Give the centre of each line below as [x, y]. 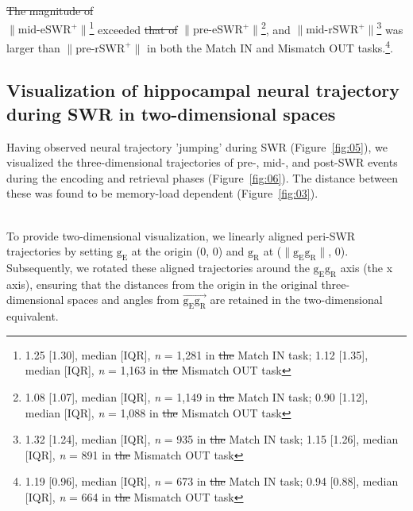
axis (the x [367, 268]
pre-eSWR [218, 31]
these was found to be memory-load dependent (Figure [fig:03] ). [162, 193]
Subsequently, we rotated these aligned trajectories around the [158, 268]
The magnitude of [50, 10]
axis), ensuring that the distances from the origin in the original [162, 284]
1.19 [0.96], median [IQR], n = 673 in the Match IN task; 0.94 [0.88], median [212, 481]
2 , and [276, 28]
